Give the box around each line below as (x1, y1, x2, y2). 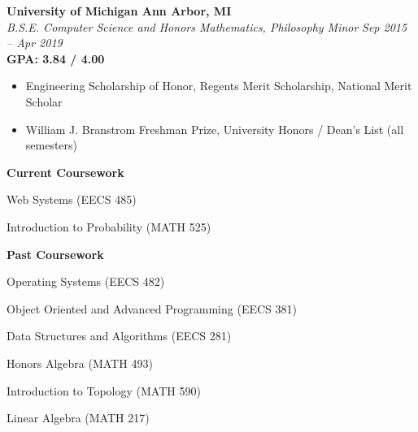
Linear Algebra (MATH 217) (7, 409, 150, 426)
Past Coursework (7, 245, 104, 262)
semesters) (25, 136, 78, 153)
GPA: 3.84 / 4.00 (7, 50, 105, 67)
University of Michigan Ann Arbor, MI (7, 2, 232, 19)
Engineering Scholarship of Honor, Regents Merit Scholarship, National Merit (25, 77, 412, 94)
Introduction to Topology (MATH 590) (7, 382, 201, 399)
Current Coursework (7, 163, 124, 180)
